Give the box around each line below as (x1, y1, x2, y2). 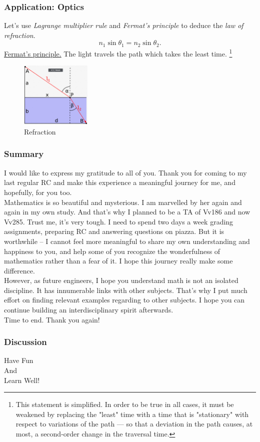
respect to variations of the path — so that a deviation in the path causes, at (15, 418, 253, 429)
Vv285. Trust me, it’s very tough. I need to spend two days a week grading (4, 216, 233, 226)
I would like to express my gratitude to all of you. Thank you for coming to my (4, 167, 247, 177)
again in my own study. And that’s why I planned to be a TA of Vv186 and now (4, 206, 250, 217)
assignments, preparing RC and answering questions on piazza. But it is (4, 226, 224, 236)
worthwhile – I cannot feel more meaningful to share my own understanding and (4, 235, 250, 246)
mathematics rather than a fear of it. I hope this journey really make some (4, 255, 233, 266)
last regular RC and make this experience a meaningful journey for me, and (4, 177, 235, 187)
